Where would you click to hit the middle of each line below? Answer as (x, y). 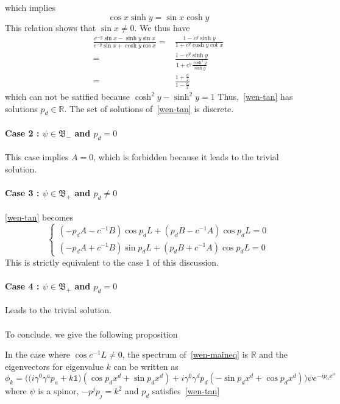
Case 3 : (22, 193)
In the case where (38, 354)
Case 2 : (22, 133)
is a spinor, (58, 391)
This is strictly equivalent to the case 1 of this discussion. (112, 262)
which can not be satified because (68, 97)
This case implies (37, 157)
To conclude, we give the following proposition (91, 334)
